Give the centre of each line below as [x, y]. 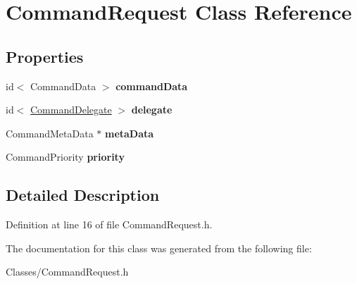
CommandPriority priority [65, 157]
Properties [45, 56]
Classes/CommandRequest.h [67, 272]
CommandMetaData [50, 133]
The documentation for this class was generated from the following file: [159, 248]
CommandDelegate [71, 110]
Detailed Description [83, 195]
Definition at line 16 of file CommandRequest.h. [109, 224]
